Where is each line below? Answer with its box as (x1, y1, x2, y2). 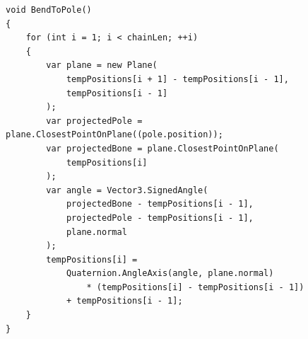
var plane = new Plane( (46, 60, 158, 71)
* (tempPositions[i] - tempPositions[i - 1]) (86, 282, 304, 292)
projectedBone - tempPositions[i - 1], (66, 199, 254, 209)
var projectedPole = (46, 115, 143, 126)
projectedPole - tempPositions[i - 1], (66, 212, 254, 223)
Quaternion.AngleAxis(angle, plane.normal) (66, 268, 274, 279)
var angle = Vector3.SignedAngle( (46, 185, 208, 195)
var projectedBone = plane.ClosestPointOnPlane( (46, 143, 279, 154)
